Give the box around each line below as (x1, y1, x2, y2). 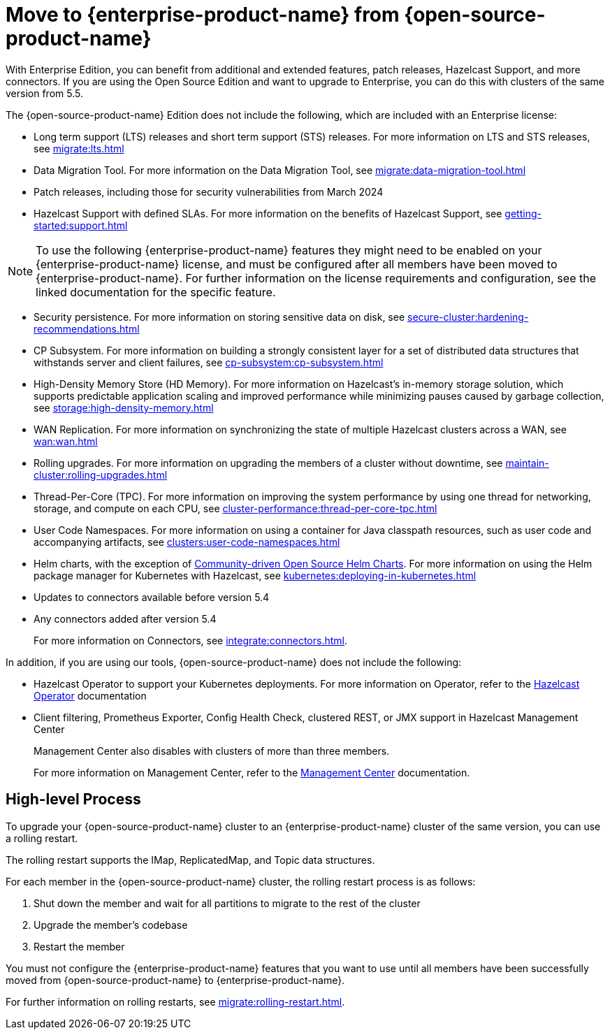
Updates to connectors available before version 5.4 (34, 591, 270, 603)
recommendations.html (34, 322, 140, 335)
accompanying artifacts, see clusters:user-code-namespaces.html (34, 535, 340, 548)
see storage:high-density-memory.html (34, 401, 214, 414)
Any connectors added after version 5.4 (34, 612, 217, 625)
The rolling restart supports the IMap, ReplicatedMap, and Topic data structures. (6, 853, 375, 866)
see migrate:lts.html (34, 142, 124, 154)
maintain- (505, 456, 549, 469)
